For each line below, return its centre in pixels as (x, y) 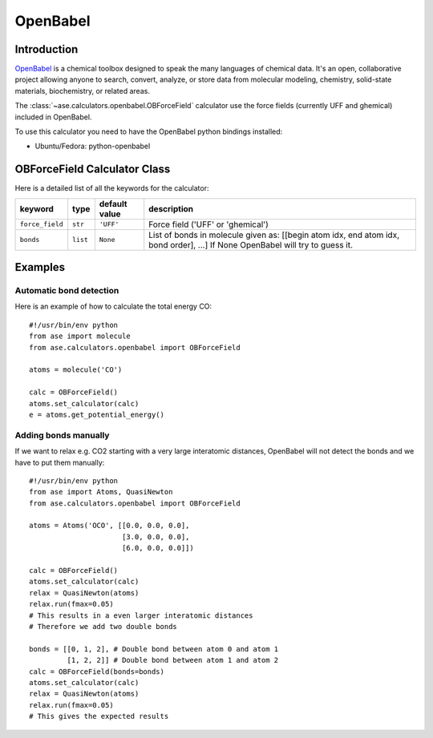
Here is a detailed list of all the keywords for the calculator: (112, 188)
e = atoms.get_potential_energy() (97, 414)
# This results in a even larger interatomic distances (141, 615)
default (113, 204)
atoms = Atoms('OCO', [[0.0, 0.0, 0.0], (109, 526)
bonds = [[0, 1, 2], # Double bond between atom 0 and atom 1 (154, 649)
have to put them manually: (60, 462)
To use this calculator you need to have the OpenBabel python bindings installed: (149, 131)
